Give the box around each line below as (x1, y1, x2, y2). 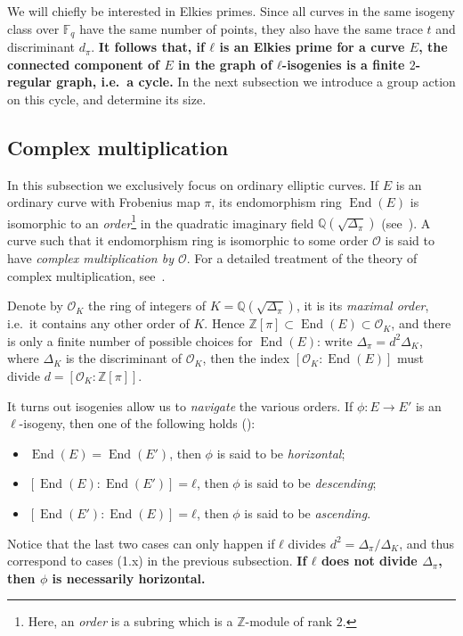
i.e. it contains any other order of (7, 314, 190, 333)
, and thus (399, 533, 455, 552)
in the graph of (178, 54, 272, 73)
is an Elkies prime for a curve (219, 37, 405, 56)
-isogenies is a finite (281, 54, 405, 73)
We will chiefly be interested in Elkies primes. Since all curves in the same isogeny (7, 2, 455, 20)
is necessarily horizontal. (52, 568, 206, 587)
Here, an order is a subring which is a (28, 612, 233, 631)
